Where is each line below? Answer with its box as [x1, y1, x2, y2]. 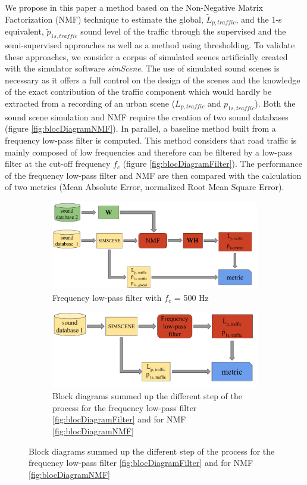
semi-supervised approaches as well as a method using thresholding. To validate [5, 39, 295, 51]
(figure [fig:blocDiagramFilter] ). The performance [123, 157, 302, 170]
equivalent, [5, 25, 44, 38]
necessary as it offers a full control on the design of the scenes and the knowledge [5, 73, 300, 86]
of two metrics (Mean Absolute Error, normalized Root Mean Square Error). [5, 181, 284, 193]
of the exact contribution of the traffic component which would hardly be [5, 85, 272, 98]
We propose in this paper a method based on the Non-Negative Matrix [5, 1, 263, 13]
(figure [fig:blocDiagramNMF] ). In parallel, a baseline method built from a [5, 122, 276, 135]
